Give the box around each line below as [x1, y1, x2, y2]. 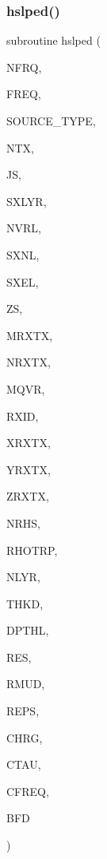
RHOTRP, [6, 541, 58, 558]
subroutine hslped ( [6, 32, 101, 49]
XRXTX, [6, 434, 51, 451]
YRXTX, [6, 461, 51, 477]
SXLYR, [6, 192, 47, 209]
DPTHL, [6, 622, 49, 639]
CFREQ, [6, 782, 49, 799]
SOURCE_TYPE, [6, 113, 96, 129]
